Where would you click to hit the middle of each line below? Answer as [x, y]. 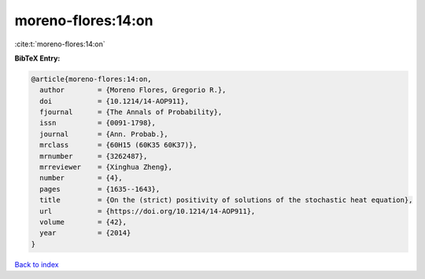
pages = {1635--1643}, [100, 189]
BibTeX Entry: [37, 58]
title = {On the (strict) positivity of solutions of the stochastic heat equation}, [226, 200]
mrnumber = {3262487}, [94, 156]
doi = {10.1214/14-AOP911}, [114, 101]
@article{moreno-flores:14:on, [92, 79]
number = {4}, [81, 178]
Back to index [37, 264]
